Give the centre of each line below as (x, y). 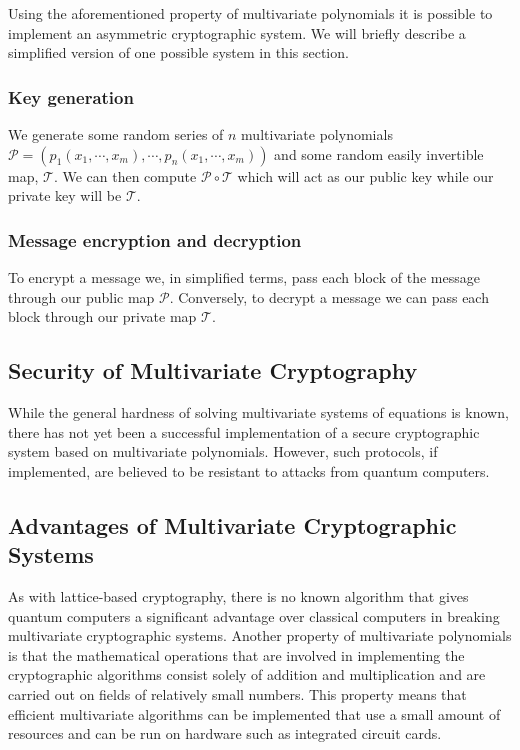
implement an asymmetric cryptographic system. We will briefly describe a (237, 32)
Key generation (71, 96)
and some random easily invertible (379, 153)
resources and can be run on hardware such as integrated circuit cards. (225, 733)
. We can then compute (125, 175)
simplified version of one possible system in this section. (178, 52)
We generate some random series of (116, 134)
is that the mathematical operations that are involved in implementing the (236, 654)
